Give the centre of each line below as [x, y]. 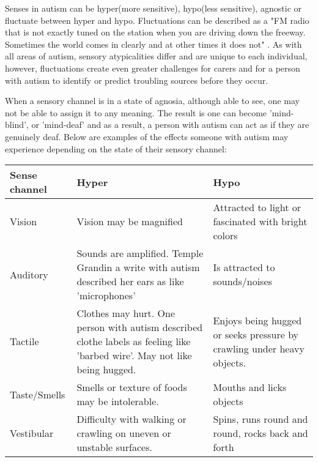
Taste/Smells [38, 394]
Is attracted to [244, 267]
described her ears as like [130, 281]
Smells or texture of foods [132, 387]
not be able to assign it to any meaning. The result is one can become [136, 112]
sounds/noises [242, 281]
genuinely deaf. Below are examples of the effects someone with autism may [147, 136]
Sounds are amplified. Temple [140, 253]
